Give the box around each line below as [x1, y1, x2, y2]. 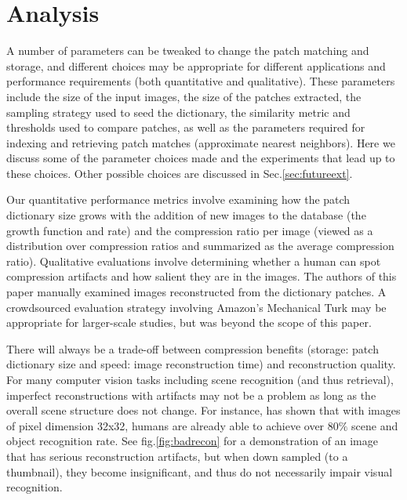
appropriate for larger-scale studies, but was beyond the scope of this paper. [6, 314, 372, 331]
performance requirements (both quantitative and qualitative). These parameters [6, 73, 395, 89]
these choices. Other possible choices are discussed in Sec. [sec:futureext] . [6, 165, 353, 181]
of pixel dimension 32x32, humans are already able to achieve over [6, 417, 325, 433]
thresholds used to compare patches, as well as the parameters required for [6, 119, 365, 136]
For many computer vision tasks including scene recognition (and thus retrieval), [6, 371, 394, 387]
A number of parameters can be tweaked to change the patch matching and [6, 42, 369, 59]
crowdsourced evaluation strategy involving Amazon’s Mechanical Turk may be [6, 299, 387, 315]
